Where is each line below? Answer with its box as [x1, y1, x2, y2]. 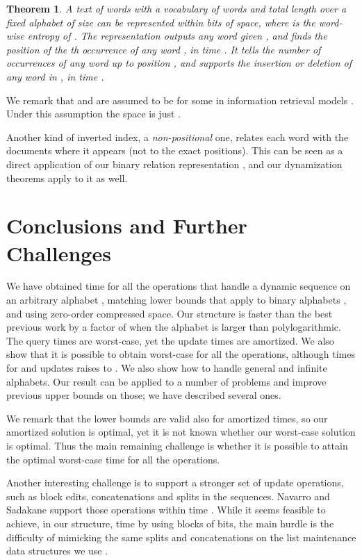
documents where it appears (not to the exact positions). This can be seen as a [6, 143, 343, 158]
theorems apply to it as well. [6, 170, 128, 185]
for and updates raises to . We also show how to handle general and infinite [6, 361, 327, 374]
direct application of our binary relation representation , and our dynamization [6, 156, 343, 171]
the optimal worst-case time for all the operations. [6, 452, 220, 466]
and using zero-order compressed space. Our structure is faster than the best [6, 306, 333, 320]
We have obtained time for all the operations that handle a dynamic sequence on [6, 279, 351, 293]
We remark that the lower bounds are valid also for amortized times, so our [6, 411, 328, 425]
